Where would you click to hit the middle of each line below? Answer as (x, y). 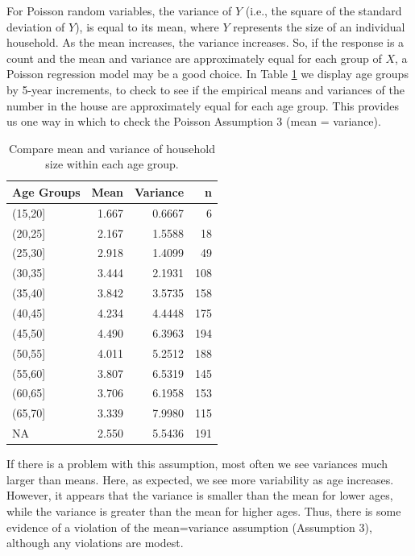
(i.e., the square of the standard (324, 10)
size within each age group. (112, 164)
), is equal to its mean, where (147, 26)
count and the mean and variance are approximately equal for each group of (194, 58)
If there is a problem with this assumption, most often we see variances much (197, 464)
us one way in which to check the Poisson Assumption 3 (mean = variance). (194, 121)
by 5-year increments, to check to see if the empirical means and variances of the (205, 89)
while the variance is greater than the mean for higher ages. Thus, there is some (204, 510)
